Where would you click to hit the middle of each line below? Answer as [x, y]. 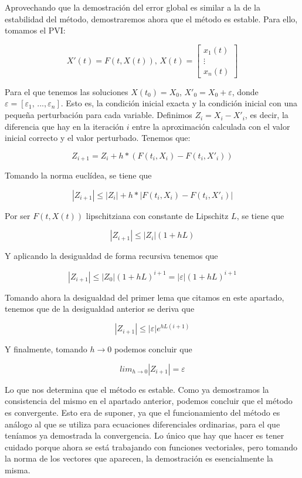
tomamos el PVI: [35, 30]
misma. [18, 470]
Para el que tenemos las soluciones [67, 91]
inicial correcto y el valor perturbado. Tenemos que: [98, 138]
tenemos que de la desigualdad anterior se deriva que [100, 309]
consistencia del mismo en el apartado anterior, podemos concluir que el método [149, 401]
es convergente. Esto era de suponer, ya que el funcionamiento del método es [142, 413]
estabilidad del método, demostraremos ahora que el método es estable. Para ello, [151, 18]
